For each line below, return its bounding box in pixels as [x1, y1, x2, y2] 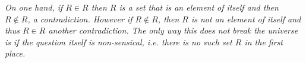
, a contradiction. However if [27, 12, 133, 25]
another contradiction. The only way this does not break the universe [48, 24, 298, 37]
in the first [244, 35, 283, 48]
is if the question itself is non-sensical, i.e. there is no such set [5, 35, 232, 48]
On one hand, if [5, 1, 63, 13]
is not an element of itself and [191, 12, 301, 25]
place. [5, 47, 26, 59]
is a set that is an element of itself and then [119, 1, 279, 13]
